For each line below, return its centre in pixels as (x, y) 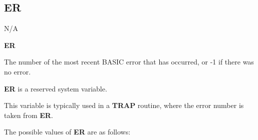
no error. (18, 71)
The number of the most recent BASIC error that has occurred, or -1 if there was (129, 62)
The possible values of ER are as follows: (67, 132)
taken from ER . (29, 115)
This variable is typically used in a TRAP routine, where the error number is (124, 105)
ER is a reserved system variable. (56, 88)
